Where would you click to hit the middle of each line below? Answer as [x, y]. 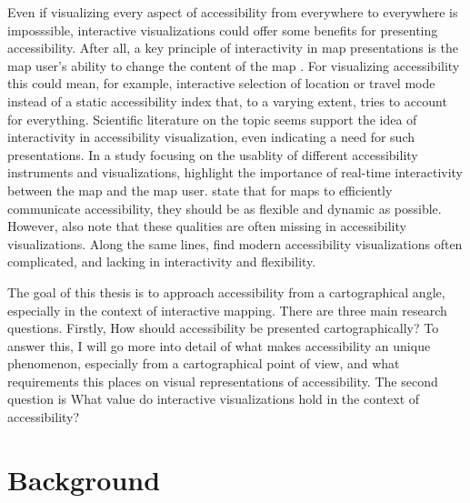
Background [84, 479]
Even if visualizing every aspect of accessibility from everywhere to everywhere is [233, 12]
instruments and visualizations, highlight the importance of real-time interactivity [235, 172]
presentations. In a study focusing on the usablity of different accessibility [213, 154]
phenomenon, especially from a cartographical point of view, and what [204, 363]
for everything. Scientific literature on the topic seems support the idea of [212, 119]
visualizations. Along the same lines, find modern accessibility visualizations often [235, 243]
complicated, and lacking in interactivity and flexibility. [162, 262]
